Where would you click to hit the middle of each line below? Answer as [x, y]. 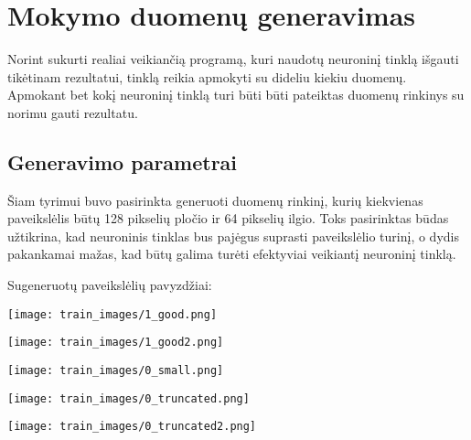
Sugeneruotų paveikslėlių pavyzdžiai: [110, 285]
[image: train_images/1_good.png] [112, 314]
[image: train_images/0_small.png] [116, 370]
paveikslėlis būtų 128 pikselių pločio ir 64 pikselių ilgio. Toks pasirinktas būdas [228, 218]
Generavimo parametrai [123, 161]
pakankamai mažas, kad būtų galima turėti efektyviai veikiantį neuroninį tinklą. [232, 254]
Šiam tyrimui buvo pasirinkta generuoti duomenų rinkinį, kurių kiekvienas [215, 200]
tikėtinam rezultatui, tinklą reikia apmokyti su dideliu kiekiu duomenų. [207, 76]
